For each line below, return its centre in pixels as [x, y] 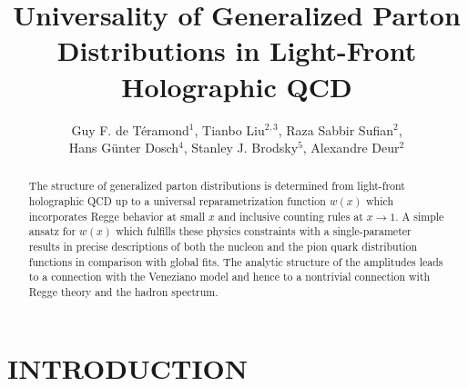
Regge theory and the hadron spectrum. [123, 292]
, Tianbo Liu [229, 129]
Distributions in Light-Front [237, 50]
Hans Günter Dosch [124, 148]
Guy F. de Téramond [130, 129]
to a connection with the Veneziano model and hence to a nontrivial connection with [229, 277]
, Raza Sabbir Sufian [336, 129]
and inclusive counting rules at [290, 216]
